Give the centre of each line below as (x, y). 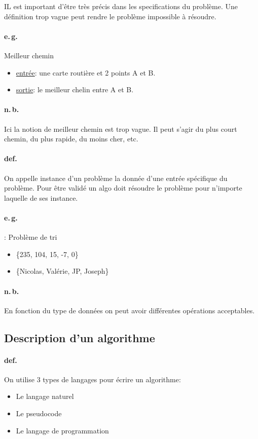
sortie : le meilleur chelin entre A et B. (75, 89)
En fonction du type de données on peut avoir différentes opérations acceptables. (130, 310)
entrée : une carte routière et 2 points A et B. (86, 72)
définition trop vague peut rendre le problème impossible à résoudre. (110, 16)
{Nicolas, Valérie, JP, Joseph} (62, 271)
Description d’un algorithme (80, 337)
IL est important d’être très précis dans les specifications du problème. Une (121, 6)
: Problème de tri (31, 237)
